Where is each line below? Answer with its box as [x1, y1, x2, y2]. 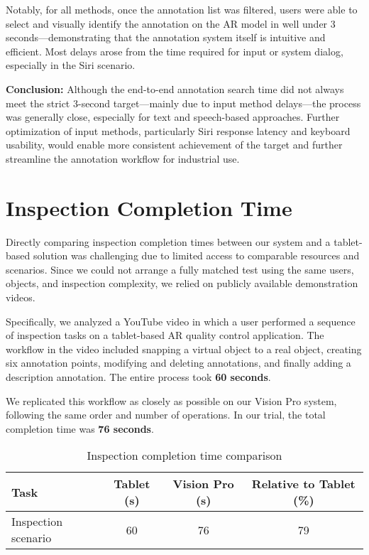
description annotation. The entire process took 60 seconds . [6, 370, 271, 384]
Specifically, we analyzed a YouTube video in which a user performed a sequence [6, 313, 356, 328]
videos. [6, 290, 35, 305]
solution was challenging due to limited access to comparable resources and [33, 248, 360, 263]
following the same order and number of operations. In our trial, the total [6, 407, 326, 422]
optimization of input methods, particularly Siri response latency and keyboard [6, 123, 351, 138]
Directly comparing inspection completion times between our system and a [6, 234, 331, 249]
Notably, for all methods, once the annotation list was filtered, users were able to [6, 2, 358, 16]
